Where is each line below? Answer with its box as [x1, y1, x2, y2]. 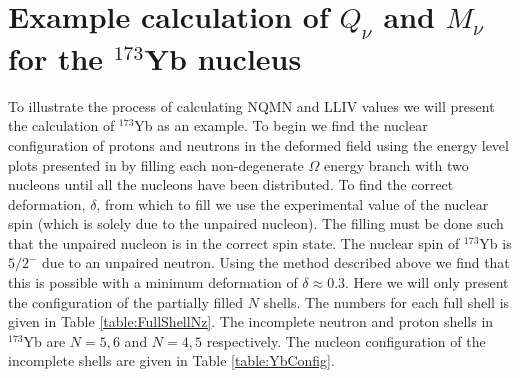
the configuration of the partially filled [8, 291, 244, 312]
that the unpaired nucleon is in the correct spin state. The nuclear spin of [8, 232, 460, 253]
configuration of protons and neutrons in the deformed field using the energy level [8, 134, 509, 155]
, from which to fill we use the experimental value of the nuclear [96, 193, 489, 214]
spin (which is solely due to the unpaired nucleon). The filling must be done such [8, 213, 504, 234]
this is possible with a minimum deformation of [8, 272, 298, 293]
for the [8, 37, 104, 78]
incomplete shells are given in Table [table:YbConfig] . [8, 350, 335, 371]
